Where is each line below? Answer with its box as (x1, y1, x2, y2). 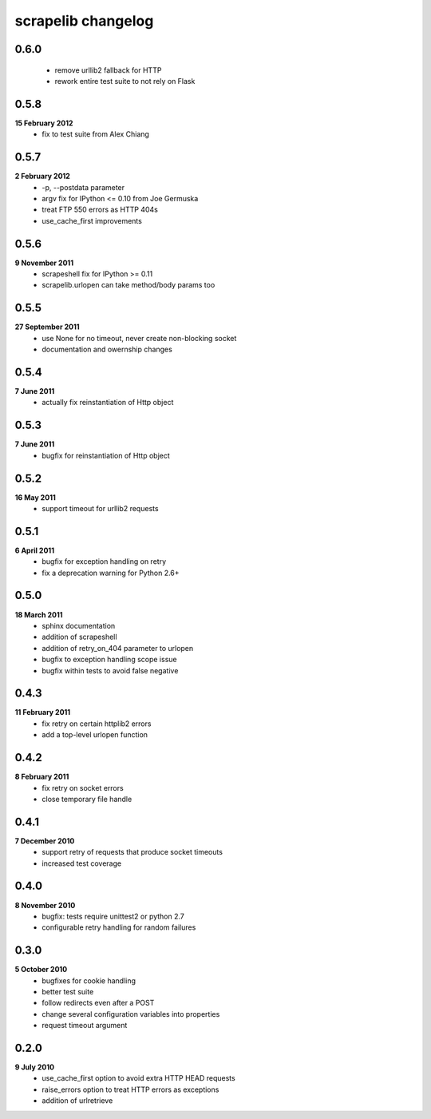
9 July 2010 (14, 1062, 55, 1072)
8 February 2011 (14, 772, 69, 782)
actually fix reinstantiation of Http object (42, 398, 174, 407)
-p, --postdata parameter (42, 182, 125, 192)
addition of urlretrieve (42, 1096, 113, 1105)
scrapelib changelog (14, 12, 154, 30)
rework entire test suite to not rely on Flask (54, 76, 196, 85)
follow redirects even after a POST (42, 998, 155, 1008)
